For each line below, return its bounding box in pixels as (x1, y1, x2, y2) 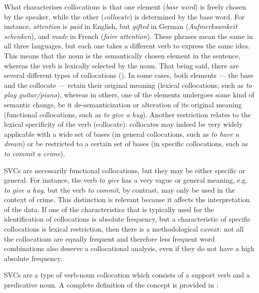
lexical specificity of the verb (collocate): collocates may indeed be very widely (4, 119, 243, 129)
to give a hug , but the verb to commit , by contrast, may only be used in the (4, 184, 235, 195)
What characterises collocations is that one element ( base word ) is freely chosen (4, 1, 246, 11)
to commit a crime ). (4, 148, 65, 158)
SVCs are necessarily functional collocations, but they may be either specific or (4, 165, 246, 175)
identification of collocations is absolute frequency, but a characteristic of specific (4, 214, 251, 224)
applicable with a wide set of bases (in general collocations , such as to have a (4, 128, 240, 139)
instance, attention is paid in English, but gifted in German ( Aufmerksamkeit (4, 21, 238, 31)
